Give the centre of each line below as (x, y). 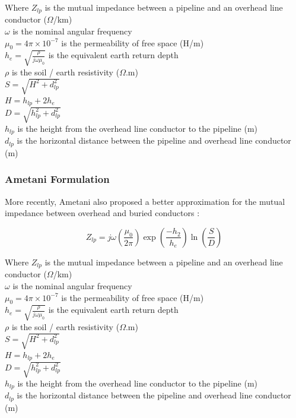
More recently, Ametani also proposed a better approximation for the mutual (145, 201)
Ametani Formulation (57, 179)
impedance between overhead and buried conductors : (102, 213)
